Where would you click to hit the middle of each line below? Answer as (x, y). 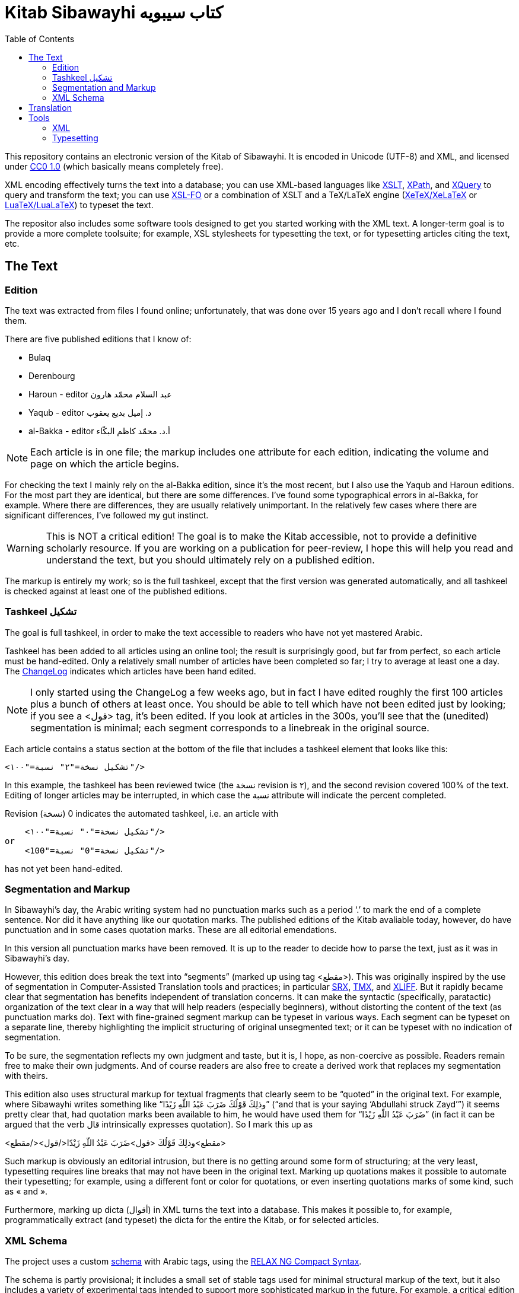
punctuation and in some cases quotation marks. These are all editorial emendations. (171, 930)
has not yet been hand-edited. (64, 868)
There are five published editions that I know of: (98, 339)
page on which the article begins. (105, 464)
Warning (25, 548)
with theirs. (26, 1076)
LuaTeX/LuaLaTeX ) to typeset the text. (79, 205)
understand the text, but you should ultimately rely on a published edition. (210, 560)
